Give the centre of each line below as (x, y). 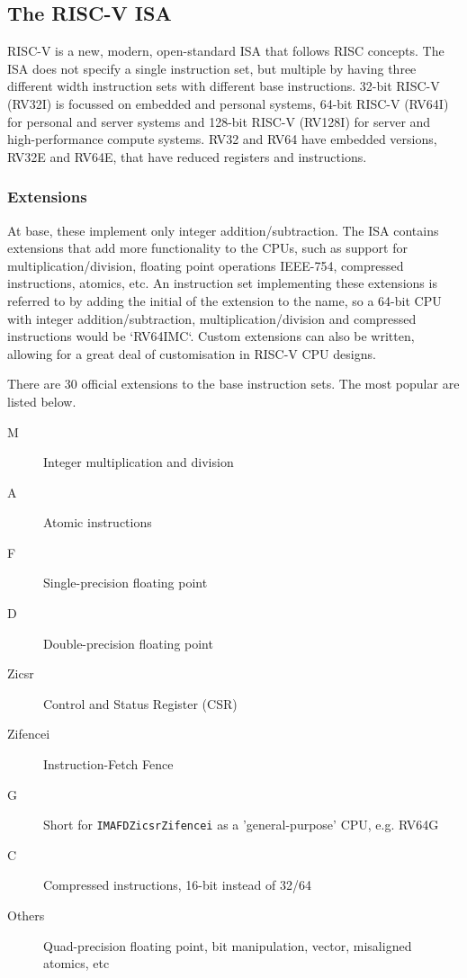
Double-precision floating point (128, 643)
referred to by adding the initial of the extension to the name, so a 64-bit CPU (225, 300)
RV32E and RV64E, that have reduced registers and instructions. (187, 156)
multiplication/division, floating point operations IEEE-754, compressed (206, 265)
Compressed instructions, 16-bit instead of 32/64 (177, 885)
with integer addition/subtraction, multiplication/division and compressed (212, 318)
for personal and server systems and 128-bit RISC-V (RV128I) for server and (219, 121)
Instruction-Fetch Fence (108, 764)
